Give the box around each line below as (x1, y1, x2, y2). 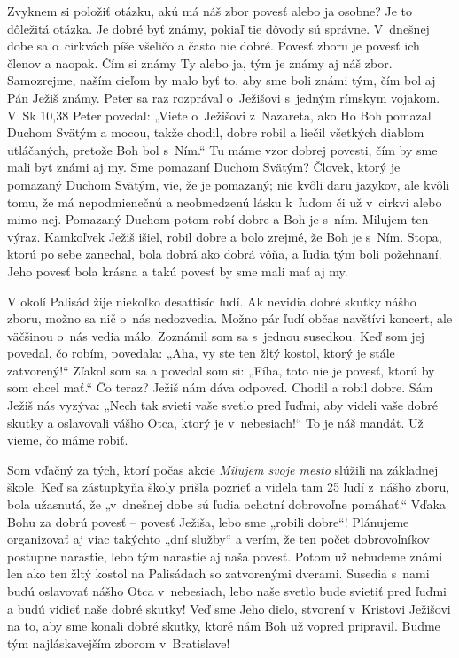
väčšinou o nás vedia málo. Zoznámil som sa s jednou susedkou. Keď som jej (7, 326, 425, 344)
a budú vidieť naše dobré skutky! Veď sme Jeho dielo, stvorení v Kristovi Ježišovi (7, 599, 451, 617)
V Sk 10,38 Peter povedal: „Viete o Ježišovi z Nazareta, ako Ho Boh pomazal (7, 105, 432, 124)
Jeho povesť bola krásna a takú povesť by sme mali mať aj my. (7, 261, 348, 280)
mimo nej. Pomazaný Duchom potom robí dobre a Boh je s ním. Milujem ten (7, 210, 429, 228)
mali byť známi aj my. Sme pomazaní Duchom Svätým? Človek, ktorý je (7, 158, 401, 176)
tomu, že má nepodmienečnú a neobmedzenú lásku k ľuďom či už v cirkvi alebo (7, 192, 442, 211)
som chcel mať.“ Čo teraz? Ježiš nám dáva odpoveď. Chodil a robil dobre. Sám (7, 378, 433, 397)
